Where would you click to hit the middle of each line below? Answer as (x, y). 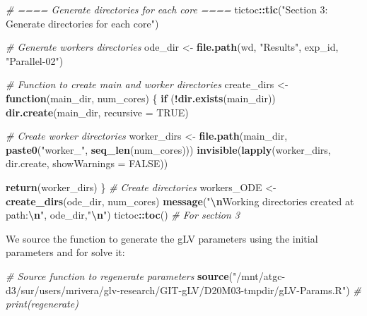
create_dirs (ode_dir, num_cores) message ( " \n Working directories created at (180, 201)
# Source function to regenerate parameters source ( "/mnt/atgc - (146, 275)
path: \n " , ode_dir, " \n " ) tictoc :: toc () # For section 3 (123, 215)
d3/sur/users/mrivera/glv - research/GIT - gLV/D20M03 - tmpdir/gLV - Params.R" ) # (183, 290)
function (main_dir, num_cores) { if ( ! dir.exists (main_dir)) (141, 98)
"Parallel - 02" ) (35, 60)
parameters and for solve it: (65, 252)
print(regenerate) (42, 304)
